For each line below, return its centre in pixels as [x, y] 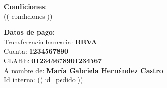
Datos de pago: [30, 32]
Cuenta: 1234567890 [36, 51]
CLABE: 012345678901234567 [53, 60]
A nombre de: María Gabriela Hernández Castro [83, 70]
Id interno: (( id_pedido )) [44, 80]
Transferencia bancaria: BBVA [51, 41]
